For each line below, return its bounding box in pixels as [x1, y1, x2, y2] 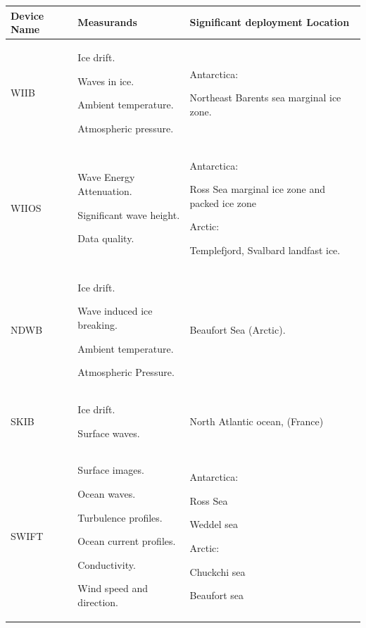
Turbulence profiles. [77, 510, 163, 525]
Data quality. [77, 231, 134, 246]
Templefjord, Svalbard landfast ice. [189, 242, 341, 257]
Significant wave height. [77, 207, 180, 222]
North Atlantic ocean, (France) [189, 413, 324, 428]
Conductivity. [77, 557, 136, 572]
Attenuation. [77, 183, 132, 198]
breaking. [77, 317, 118, 332]
